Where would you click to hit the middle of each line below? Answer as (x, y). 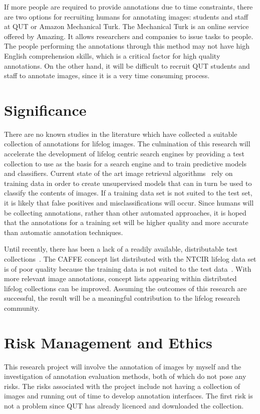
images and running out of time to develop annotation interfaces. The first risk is (128, 396)
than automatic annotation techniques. (64, 232)
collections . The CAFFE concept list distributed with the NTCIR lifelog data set (130, 259)
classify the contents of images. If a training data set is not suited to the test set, (128, 193)
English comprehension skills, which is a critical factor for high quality (112, 55)
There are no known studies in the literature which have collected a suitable (121, 134)
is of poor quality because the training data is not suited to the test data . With (128, 268)
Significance (45, 110)
